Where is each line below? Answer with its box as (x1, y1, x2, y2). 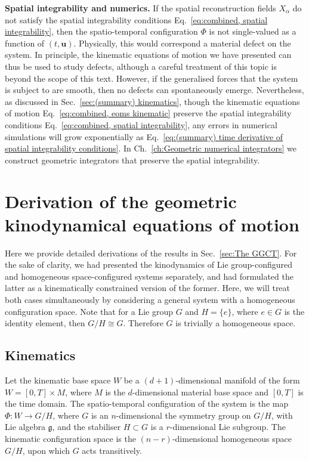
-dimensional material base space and (132, 385, 269, 398)
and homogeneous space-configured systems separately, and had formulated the (5, 270, 293, 282)
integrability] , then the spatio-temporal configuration (5, 25, 198, 38)
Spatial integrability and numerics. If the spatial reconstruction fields (5, 2, 276, 14)
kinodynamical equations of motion (5, 212, 299, 236)
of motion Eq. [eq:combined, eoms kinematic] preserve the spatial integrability (5, 107, 292, 119)
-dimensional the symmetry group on (116, 409, 251, 421)
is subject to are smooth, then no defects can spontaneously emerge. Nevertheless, (5, 83, 304, 96)
